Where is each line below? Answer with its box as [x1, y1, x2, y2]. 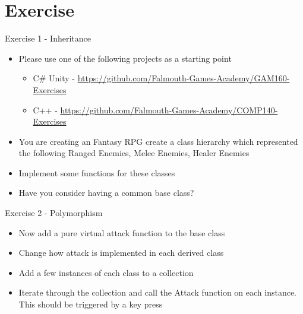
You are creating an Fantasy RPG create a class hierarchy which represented [18, 135, 298, 147]
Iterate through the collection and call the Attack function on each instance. [18, 286, 297, 299]
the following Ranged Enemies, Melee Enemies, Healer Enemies [18, 147, 250, 159]
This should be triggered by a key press [18, 298, 163, 310]
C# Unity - [33, 72, 75, 84]
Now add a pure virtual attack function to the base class [18, 226, 225, 239]
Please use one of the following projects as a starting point [18, 52, 232, 64]
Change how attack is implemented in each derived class [18, 246, 224, 259]
